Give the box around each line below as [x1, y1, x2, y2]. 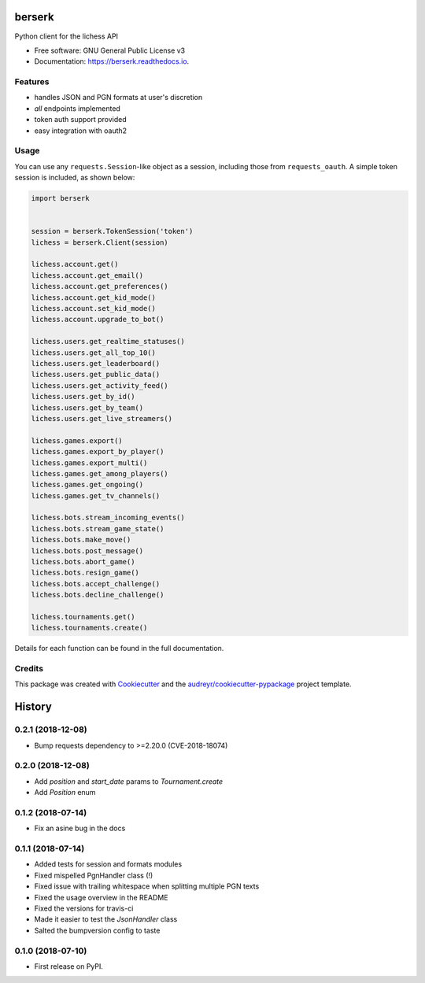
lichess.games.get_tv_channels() [31, 491, 161, 500]
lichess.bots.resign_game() [31, 568, 139, 578]
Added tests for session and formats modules [34, 859, 183, 869]
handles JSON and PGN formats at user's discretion [34, 93, 203, 102]
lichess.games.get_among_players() [31, 469, 168, 478]
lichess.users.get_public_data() [31, 370, 161, 379]
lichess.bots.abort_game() [31, 557, 135, 567]
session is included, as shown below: [14, 173, 135, 183]
